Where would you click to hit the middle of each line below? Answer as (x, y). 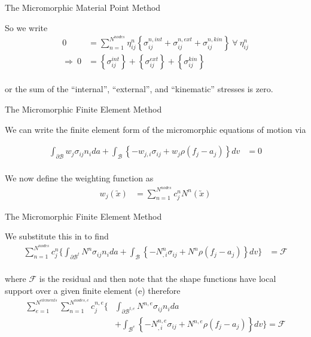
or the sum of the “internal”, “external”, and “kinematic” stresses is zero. (139, 89)
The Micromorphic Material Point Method (83, 7)
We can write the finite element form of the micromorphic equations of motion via (155, 129)
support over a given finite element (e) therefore (93, 290)
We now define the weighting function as (79, 177)
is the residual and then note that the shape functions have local (158, 278)
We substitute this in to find (57, 236)
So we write (26, 27)
